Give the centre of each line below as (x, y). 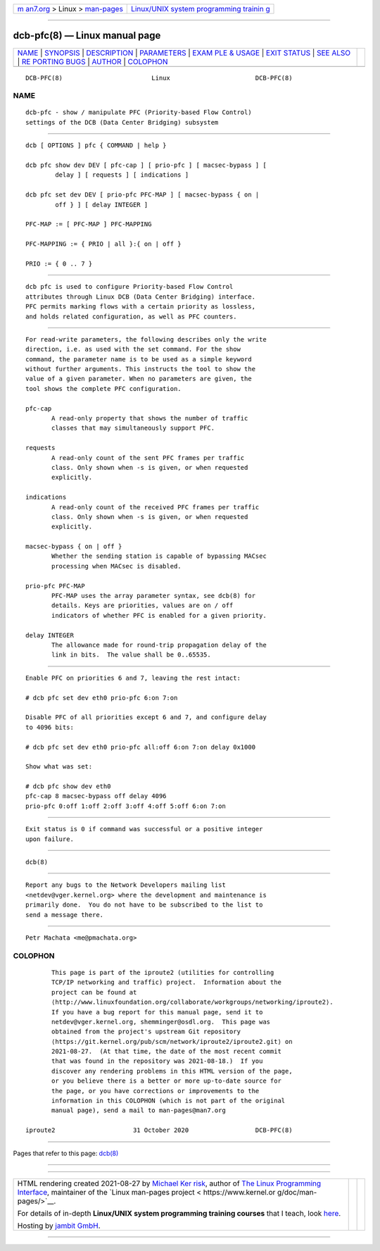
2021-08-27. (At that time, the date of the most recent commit (166, 1052)
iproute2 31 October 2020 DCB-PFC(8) (159, 1130)
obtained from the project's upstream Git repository (146, 1032)
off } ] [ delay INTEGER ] (102, 205)
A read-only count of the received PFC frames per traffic (156, 507)
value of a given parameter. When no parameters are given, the (139, 379)
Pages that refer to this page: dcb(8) (66, 1153)
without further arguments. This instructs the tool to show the (141, 369)
